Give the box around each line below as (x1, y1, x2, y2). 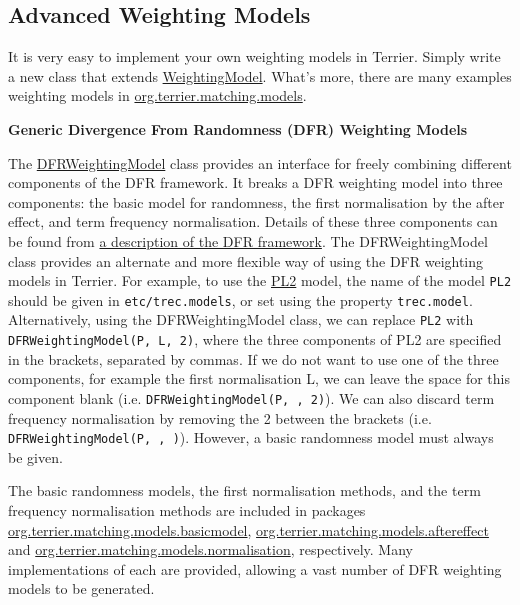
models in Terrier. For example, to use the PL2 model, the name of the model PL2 (8, 270, 512, 291)
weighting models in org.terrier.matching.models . (8, 85, 307, 106)
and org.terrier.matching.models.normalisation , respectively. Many (8, 539, 413, 560)
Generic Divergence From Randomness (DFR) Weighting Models (8, 118, 468, 139)
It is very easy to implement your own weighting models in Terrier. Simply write (8, 46, 501, 67)
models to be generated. (8, 578, 155, 599)
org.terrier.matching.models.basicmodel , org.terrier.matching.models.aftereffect (8, 519, 489, 540)
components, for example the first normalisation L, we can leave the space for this (8, 368, 510, 389)
